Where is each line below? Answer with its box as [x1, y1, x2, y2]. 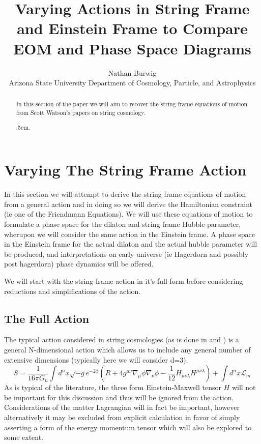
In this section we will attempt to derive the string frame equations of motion [4, 189, 246, 199]
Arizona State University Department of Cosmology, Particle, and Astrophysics [9, 77, 256, 88]
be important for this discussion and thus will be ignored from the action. [4, 392, 234, 402]
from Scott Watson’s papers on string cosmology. [16, 108, 146, 117]
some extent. [4, 432, 44, 442]
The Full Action [4, 310, 90, 326]
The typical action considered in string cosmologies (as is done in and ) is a [4, 334, 239, 345]
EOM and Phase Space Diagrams [13, 38, 251, 58]
